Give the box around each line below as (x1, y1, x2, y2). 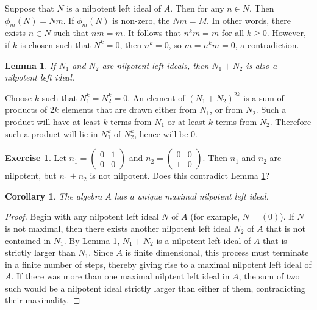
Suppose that (5, 2, 54, 14)
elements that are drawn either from (61, 103, 197, 116)
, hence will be (134, 127, 188, 140)
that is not (266, 222, 305, 234)
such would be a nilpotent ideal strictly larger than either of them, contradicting (5, 281, 305, 294)
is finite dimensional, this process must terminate (125, 246, 309, 259)
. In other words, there (207, 13, 291, 26)
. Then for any (170, 2, 224, 14)
